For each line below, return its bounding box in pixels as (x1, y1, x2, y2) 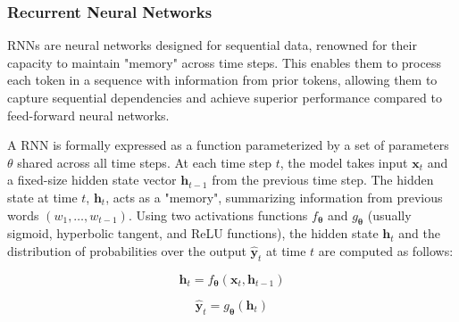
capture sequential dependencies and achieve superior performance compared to (7, 88, 442, 106)
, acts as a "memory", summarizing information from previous (105, 187, 443, 206)
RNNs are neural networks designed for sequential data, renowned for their (7, 36, 417, 54)
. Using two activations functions (128, 205, 308, 224)
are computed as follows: (318, 241, 454, 260)
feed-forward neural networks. (7, 105, 170, 124)
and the (398, 224, 440, 243)
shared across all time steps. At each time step (17, 153, 271, 171)
